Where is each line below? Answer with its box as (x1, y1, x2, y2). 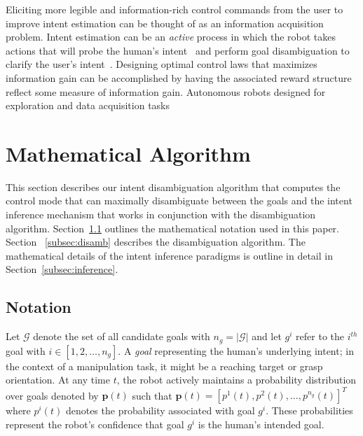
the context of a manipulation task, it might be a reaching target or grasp (6, 358, 323, 373)
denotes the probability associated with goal (65, 403, 255, 418)
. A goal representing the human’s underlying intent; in (118, 343, 354, 358)
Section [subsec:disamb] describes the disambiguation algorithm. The (6, 234, 306, 249)
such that (132, 388, 172, 402)
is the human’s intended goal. (198, 416, 324, 431)
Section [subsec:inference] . (6, 262, 118, 276)
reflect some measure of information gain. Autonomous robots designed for (6, 84, 326, 99)
